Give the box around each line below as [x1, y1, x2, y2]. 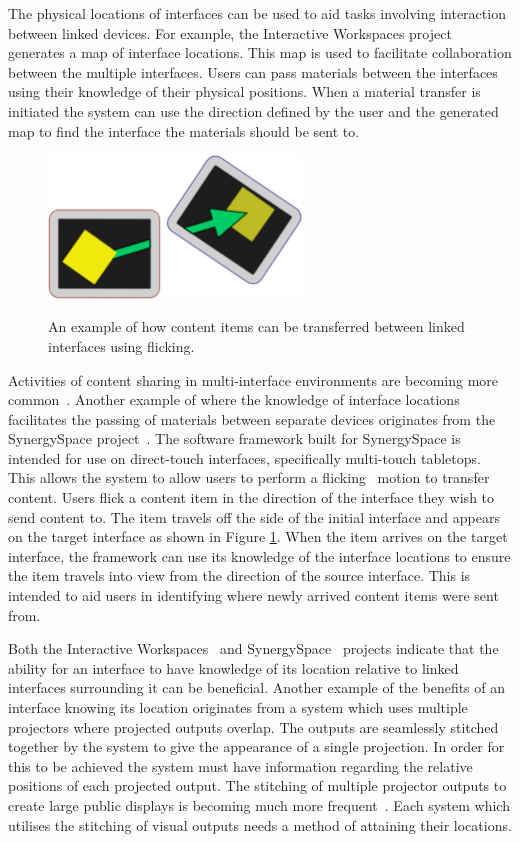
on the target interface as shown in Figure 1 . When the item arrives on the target [8, 526, 508, 547]
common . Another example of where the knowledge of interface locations [8, 389, 460, 410]
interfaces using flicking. [48, 335, 195, 356]
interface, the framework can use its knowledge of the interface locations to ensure [8, 545, 511, 566]
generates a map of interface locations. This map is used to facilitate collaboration [8, 42, 512, 63]
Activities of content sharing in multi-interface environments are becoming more [8, 369, 499, 390]
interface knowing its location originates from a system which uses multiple [8, 697, 468, 718]
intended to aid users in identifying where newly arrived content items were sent [8, 585, 499, 606]
